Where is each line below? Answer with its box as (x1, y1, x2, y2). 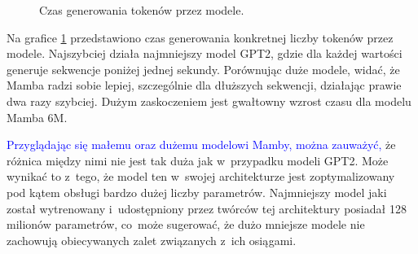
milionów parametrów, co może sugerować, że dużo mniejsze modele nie (7, 216, 365, 233)
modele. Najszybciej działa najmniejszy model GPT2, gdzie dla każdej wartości (7, 45, 403, 62)
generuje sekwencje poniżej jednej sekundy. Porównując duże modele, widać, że (7, 60, 400, 77)
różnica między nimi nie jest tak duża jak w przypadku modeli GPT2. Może (7, 151, 389, 169)
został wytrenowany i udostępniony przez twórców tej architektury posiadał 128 (7, 199, 407, 217)
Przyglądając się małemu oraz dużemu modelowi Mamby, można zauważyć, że (7, 136, 396, 153)
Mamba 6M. (7, 108, 68, 125)
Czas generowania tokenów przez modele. (39, 2, 244, 18)
